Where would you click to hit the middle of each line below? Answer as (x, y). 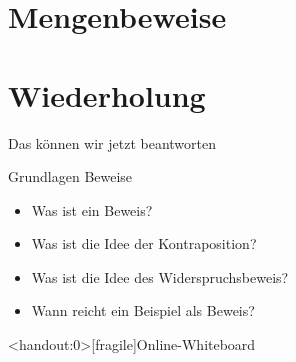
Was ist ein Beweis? (92, 209)
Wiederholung (107, 94)
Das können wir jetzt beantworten (112, 142)
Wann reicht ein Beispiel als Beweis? (143, 310)
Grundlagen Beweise (70, 176)
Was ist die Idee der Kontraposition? (144, 243)
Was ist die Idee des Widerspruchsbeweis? (160, 276)
